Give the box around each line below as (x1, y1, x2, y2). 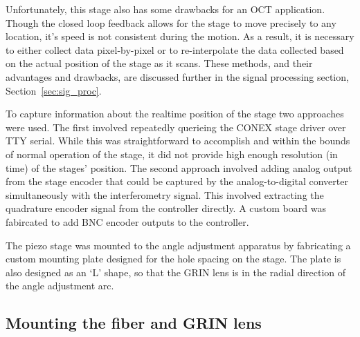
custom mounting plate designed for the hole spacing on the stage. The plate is (6, 251, 341, 266)
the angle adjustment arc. (6, 278, 114, 293)
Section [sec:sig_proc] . (6, 83, 102, 97)
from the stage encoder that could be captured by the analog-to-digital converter (6, 174, 348, 189)
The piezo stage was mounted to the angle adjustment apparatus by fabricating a (6, 238, 351, 252)
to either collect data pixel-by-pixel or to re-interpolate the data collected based (6, 42, 344, 57)
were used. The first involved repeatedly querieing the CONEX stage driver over (6, 119, 346, 134)
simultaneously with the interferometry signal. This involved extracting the (6, 187, 324, 202)
